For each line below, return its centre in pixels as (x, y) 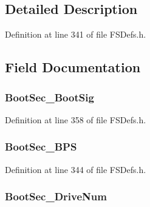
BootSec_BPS (41, 147)
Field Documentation (73, 67)
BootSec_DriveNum (56, 196)
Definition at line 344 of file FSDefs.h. (76, 169)
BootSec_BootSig (49, 97)
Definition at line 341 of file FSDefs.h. (76, 34)
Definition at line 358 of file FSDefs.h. (76, 119)
